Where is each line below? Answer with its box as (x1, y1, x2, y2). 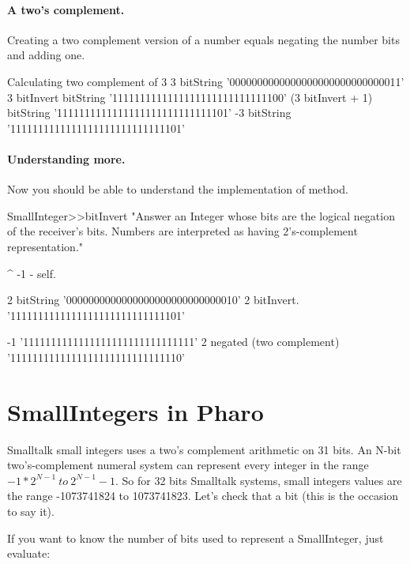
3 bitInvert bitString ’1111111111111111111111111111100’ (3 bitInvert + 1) (7, 88, 373, 105)
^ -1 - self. (7, 265, 56, 281)
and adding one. (7, 47, 85, 63)
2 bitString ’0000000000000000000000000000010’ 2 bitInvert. (7, 291, 299, 308)
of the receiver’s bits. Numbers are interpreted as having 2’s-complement (7, 223, 358, 239)
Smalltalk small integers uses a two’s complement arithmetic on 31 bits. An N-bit (7, 441, 401, 457)
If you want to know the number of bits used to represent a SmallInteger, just (7, 529, 384, 546)
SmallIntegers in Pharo (7, 395, 264, 427)
